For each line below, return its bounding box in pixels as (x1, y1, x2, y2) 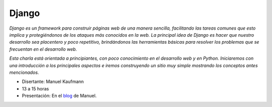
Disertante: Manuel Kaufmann (22, 78, 84, 85)
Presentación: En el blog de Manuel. (22, 93, 97, 99)
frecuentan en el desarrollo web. (9, 46, 78, 52)
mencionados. (9, 69, 39, 75)
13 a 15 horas (22, 85, 49, 91)
